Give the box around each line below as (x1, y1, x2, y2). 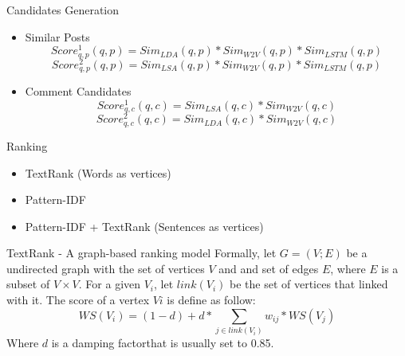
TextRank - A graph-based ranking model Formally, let (6, 245, 277, 261)
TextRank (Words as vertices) (25, 164, 171, 181)
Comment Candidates (25, 83, 132, 100)
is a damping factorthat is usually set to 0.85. (51, 334, 274, 351)
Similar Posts (25, 28, 90, 45)
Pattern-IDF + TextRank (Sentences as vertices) (25, 217, 264, 234)
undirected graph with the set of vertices (6, 260, 205, 276)
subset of (6, 276, 50, 292)
